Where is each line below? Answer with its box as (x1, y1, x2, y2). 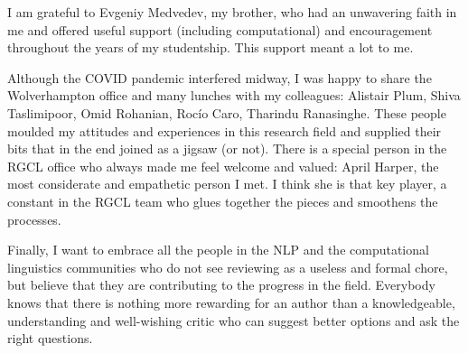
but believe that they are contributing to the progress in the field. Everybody (7, 275, 435, 294)
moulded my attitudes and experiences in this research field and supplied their (7, 121, 442, 140)
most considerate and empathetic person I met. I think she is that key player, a (7, 174, 447, 193)
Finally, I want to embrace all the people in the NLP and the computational (7, 240, 429, 259)
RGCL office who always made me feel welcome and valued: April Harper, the (7, 156, 439, 175)
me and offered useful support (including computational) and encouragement (7, 20, 433, 39)
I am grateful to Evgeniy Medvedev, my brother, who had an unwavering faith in (7, 3, 457, 21)
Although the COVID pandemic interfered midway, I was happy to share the (7, 68, 432, 87)
